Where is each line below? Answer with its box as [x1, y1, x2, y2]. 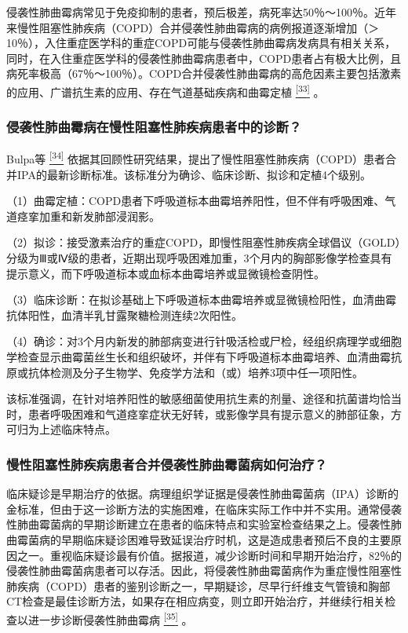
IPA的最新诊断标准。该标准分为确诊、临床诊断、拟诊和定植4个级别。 [16, 166, 371, 182]
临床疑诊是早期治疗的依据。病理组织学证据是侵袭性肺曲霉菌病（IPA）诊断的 [6, 485, 399, 502]
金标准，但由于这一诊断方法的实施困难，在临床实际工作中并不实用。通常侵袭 [6, 500, 402, 517]
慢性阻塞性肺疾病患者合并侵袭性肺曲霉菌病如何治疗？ [6, 454, 327, 474]
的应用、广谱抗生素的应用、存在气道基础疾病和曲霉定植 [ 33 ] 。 [6, 81, 325, 100]
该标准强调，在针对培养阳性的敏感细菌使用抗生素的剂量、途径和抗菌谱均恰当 [6, 390, 402, 407]
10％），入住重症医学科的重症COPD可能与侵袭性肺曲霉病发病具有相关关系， [6, 35, 396, 51]
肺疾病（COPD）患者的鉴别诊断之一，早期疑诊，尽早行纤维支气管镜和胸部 [6, 577, 391, 594]
